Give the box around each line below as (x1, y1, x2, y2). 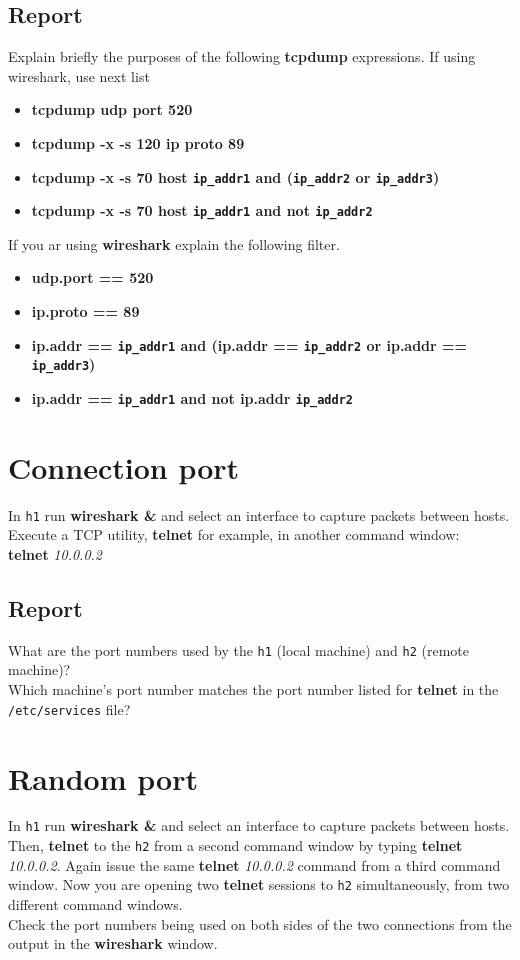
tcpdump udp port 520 (31, 99, 193, 120)
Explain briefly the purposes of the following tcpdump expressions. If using (8, 46, 476, 67)
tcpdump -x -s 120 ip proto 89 (31, 132, 245, 153)
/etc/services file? (8, 698, 131, 719)
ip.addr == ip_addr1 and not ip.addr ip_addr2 (31, 387, 354, 408)
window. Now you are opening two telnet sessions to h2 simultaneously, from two (8, 874, 510, 895)
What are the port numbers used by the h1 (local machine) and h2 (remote (8, 639, 470, 660)
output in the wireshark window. (8, 933, 218, 954)
